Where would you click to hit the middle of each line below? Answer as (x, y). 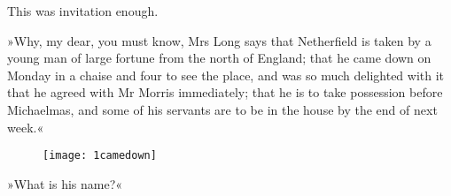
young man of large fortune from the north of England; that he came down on (219, 58)
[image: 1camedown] (100, 156)
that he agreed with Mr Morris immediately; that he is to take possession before (225, 92)
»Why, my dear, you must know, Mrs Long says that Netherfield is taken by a (219, 40)
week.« (26, 127)
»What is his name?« (65, 183)
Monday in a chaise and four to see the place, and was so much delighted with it (226, 75)
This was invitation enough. (83, 11)
